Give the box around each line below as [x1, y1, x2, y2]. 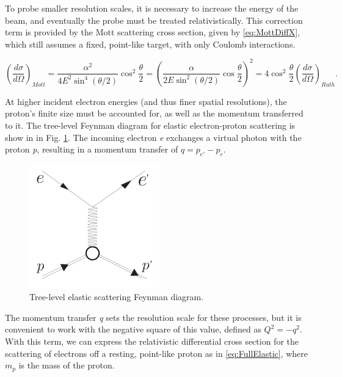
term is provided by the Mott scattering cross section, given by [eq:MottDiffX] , [5, 26, 300, 38]
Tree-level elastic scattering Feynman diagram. [29, 290, 204, 303]
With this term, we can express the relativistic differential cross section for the [5, 335, 299, 348]
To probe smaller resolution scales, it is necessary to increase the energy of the [5, 2, 299, 14]
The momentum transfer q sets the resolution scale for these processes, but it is [5, 311, 302, 323]
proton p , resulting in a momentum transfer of [5, 143, 178, 156]
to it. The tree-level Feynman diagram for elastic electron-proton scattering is [5, 119, 296, 132]
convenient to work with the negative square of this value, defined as [5, 323, 261, 336]
